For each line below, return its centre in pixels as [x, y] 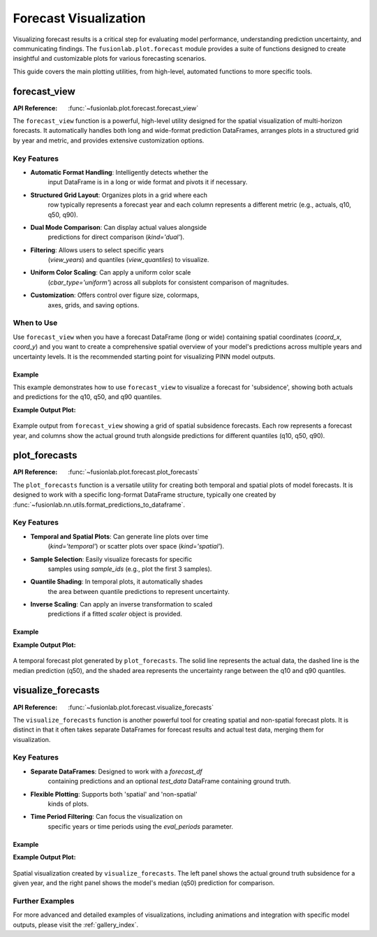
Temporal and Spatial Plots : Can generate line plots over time [119, 536]
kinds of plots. [68, 804]
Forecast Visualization [79, 18]
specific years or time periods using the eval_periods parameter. [141, 826]
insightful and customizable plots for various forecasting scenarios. [110, 59]
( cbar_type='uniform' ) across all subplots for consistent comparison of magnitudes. [168, 282]
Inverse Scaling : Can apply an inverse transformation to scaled [121, 604]
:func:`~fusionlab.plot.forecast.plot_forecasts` [134, 472]
